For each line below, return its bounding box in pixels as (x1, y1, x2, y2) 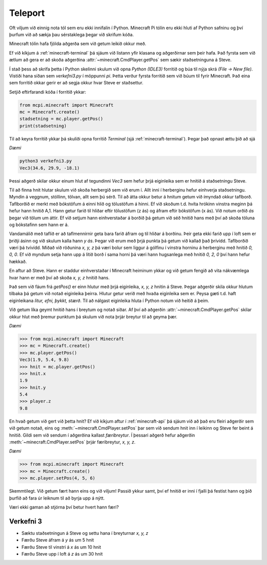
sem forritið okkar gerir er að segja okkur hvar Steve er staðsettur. (9, 80, 143, 86)
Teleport (9, 7, 45, 18)
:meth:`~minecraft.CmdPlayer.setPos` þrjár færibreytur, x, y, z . (9, 439, 136, 445)
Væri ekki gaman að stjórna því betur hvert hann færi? (9, 504, 119, 510)
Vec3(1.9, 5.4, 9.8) (19, 357, 69, 363)
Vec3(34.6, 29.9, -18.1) (19, 165, 80, 171)
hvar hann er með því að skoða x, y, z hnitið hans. (9, 274, 110, 280)
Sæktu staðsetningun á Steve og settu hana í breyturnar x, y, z (21, 530, 148, 536)
